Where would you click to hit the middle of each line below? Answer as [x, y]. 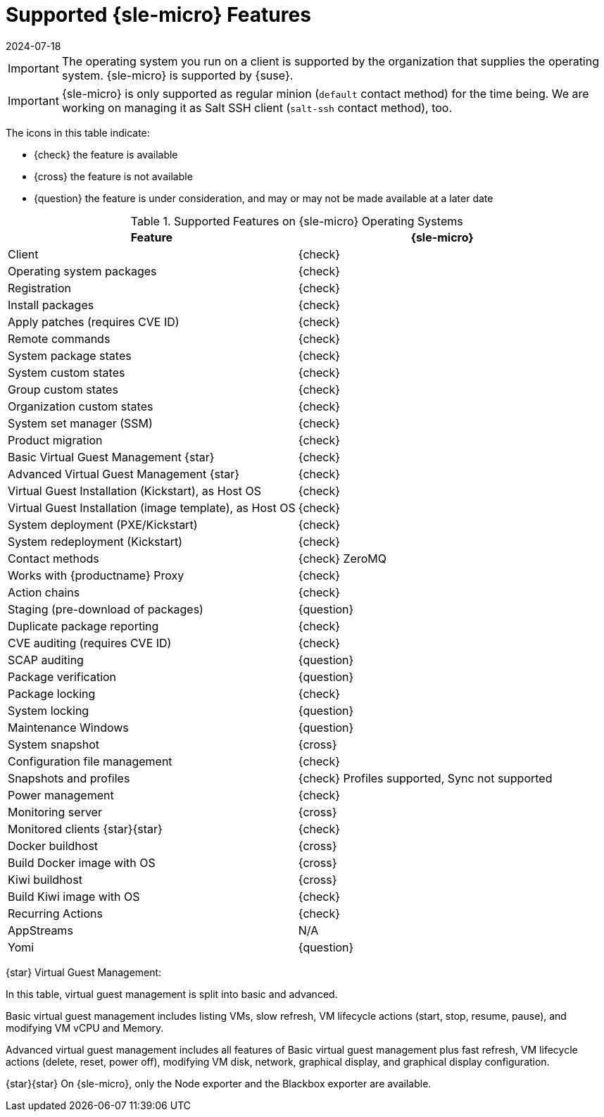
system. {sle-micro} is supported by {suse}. [177, 75]
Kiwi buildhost [45, 879]
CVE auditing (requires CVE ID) [90, 643]
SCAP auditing [46, 660]
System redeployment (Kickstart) [95, 541]
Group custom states [63, 389]
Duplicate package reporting [83, 626]
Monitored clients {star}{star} [85, 829]
